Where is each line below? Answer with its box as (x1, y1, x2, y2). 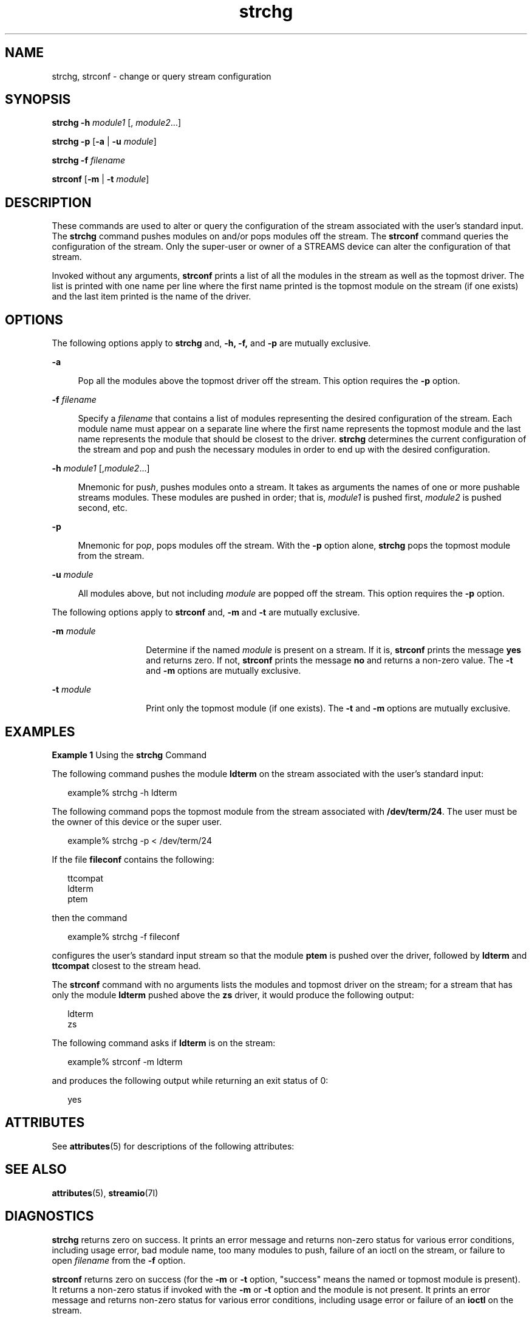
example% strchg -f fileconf (67, 931, 180, 942)
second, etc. (78, 502, 128, 513)
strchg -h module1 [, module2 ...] (52, 117, 182, 128)
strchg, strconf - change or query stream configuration (52, 70, 271, 81)
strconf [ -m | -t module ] (52, 174, 149, 185)
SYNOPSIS (5, 92, 71, 108)
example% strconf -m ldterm (67, 1056, 183, 1067)
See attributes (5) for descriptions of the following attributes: (52, 1140, 295, 1151)
